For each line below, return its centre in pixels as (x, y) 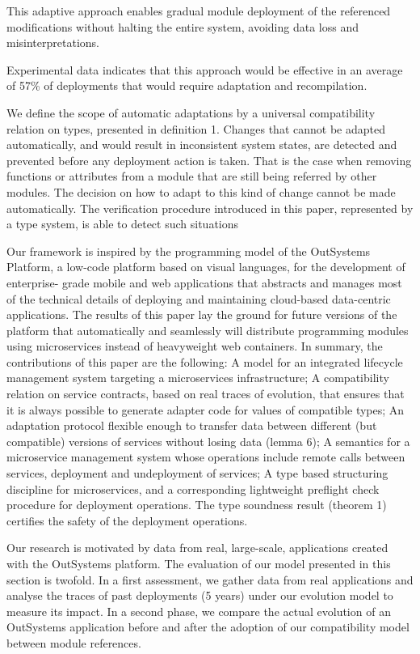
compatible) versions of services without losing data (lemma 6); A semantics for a (208, 441)
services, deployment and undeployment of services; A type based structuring (197, 473)
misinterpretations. (53, 42)
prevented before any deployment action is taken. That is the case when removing (209, 160)
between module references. (74, 642)
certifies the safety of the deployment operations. (127, 520)
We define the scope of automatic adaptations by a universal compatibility (191, 112)
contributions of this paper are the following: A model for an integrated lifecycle (205, 361)
